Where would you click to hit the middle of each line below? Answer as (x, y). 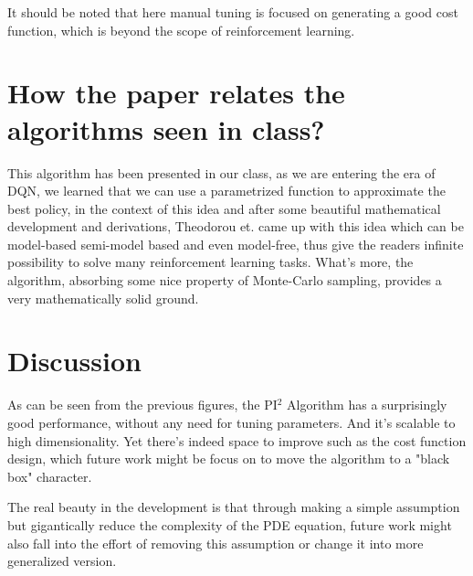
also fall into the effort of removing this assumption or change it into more (215, 543)
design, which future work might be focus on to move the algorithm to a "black (229, 459)
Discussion (74, 361)
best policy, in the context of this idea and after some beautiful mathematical (224, 208)
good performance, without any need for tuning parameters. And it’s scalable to (231, 422)
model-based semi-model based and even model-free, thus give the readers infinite (236, 244)
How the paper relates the (176, 93)
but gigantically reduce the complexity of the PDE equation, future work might (230, 524)
